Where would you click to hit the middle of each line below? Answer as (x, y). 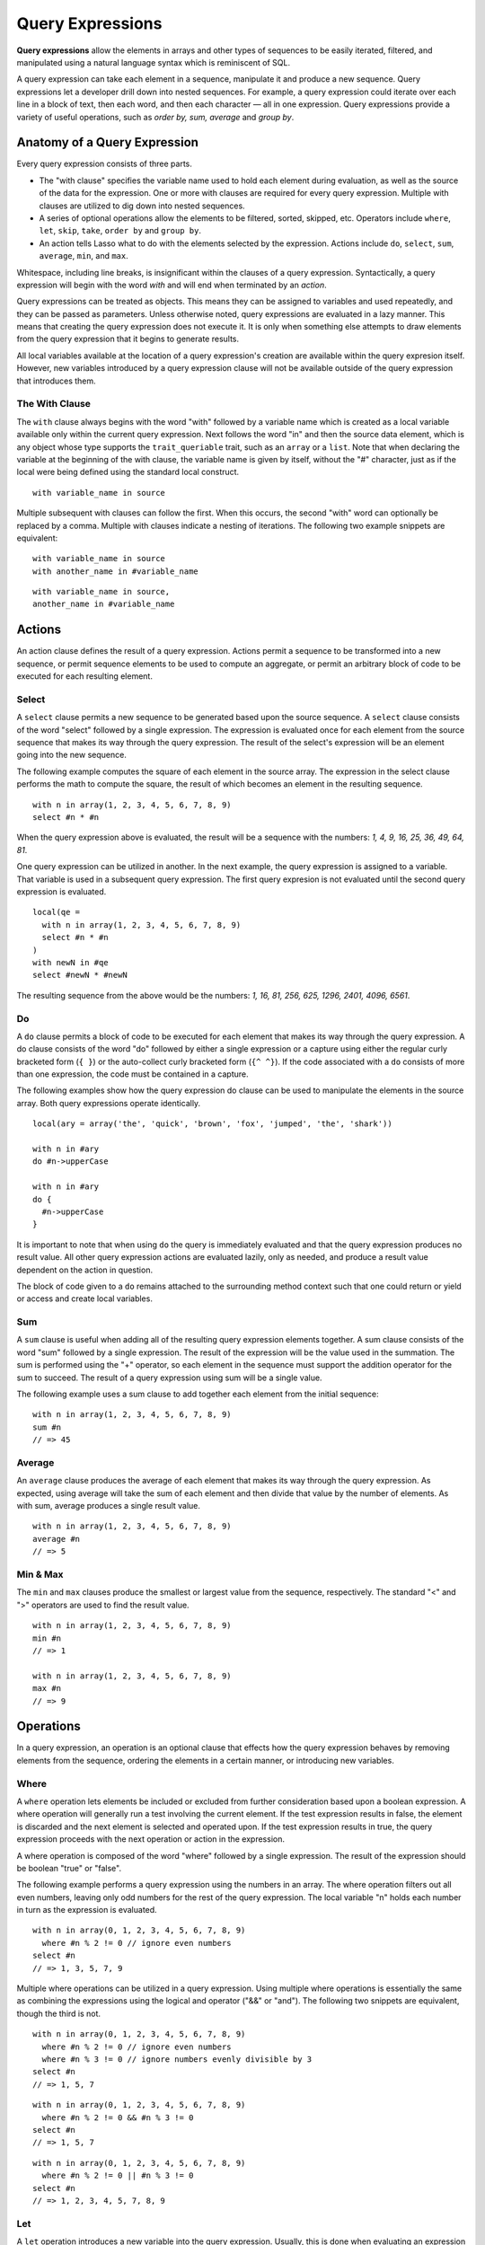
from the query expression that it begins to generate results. (128, 339)
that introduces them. (56, 381)
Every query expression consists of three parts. (105, 164)
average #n (57, 1539)
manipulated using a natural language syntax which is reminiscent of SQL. (154, 62)
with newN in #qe (71, 962)
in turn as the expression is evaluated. (87, 1910)
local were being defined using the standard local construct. (128, 472)
